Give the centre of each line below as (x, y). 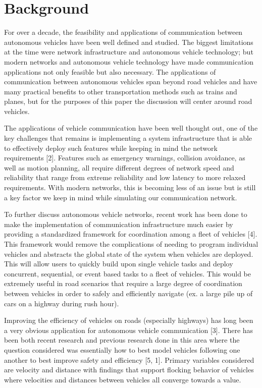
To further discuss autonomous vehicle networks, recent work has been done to (126, 214)
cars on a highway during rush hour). (62, 303)
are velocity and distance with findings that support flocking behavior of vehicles (129, 370)
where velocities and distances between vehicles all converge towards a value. (123, 379)
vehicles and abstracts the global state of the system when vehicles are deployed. (129, 254)
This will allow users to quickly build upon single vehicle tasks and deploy (119, 264)
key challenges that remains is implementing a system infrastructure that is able (128, 138)
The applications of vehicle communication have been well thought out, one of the (131, 128)
